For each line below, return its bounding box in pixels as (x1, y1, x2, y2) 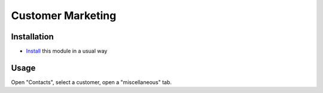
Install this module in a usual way (26, 48, 108, 55)
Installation (11, 32, 54, 42)
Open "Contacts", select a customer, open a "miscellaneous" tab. (11, 78, 172, 86)
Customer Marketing (11, 9, 117, 22)
